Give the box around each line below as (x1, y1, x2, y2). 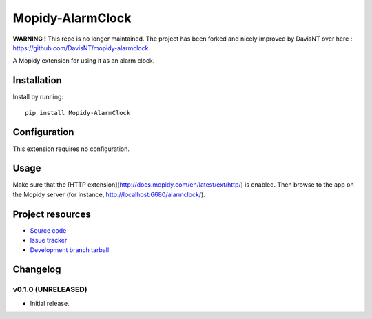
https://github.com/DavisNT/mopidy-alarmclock (12, 43, 149, 52)
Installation (12, 74, 62, 86)
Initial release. (30, 299, 70, 307)
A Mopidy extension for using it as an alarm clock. (12, 56, 155, 65)
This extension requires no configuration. (12, 145, 130, 153)
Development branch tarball (30, 245, 110, 254)
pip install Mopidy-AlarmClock (25, 109, 131, 116)
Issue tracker (30, 236, 68, 245)
